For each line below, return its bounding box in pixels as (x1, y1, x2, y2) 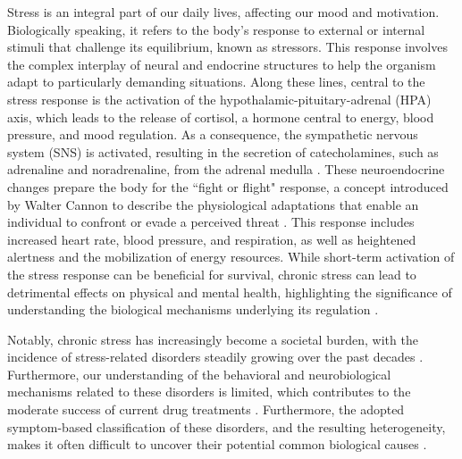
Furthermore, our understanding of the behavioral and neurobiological (7, 364, 391, 383)
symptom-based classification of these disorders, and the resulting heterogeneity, (7, 417, 446, 436)
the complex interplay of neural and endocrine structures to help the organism (7, 54, 436, 73)
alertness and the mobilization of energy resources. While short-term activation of (7, 247, 455, 266)
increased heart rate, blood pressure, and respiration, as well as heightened (7, 229, 416, 248)
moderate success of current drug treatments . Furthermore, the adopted (7, 400, 405, 419)
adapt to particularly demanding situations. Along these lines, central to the (7, 72, 425, 91)
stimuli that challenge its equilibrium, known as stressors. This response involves (7, 38, 448, 56)
